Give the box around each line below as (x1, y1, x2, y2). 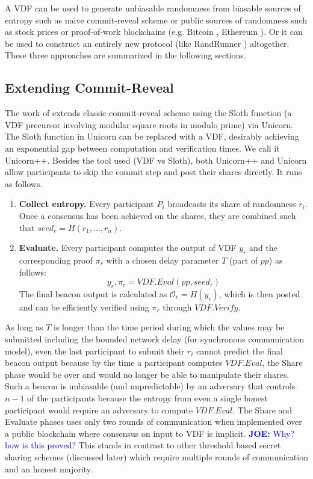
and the (249, 241, 277, 254)
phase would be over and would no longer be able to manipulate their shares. (5, 368, 290, 380)
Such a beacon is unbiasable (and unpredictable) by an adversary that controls (5, 380, 296, 392)
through (163, 300, 192, 313)
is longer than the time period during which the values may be (54, 321, 285, 333)
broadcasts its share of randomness (167, 197, 296, 210)
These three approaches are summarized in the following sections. (5, 49, 246, 61)
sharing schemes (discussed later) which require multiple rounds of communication (5, 451, 308, 463)
